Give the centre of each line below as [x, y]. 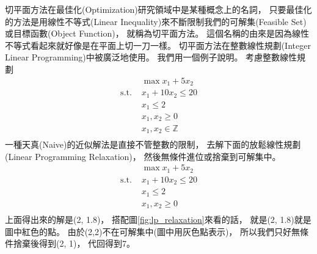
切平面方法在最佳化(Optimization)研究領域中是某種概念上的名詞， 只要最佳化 [158, 9]
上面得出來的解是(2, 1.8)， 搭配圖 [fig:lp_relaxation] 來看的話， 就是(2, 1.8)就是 [158, 220]
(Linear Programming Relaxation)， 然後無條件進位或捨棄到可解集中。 [143, 156]
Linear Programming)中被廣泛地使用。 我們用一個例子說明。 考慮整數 [143, 57]
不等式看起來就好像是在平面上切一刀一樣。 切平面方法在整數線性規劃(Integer [158, 45]
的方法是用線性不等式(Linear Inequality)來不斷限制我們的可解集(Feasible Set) [156, 21]
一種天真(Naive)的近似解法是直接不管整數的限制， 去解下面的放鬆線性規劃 [153, 144]
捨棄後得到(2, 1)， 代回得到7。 [74, 243]
